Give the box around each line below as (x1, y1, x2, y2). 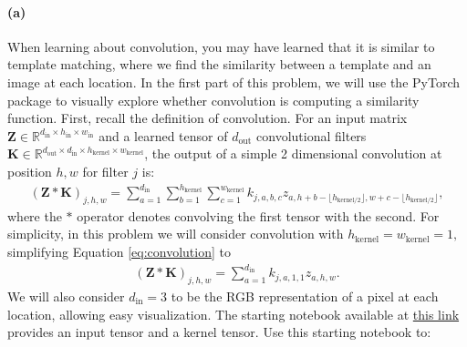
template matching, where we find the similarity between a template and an (7, 55, 431, 74)
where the (7, 206, 62, 225)
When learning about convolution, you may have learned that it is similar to (7, 36, 435, 56)
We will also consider (7, 286, 125, 305)
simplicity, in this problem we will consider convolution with (7, 224, 344, 243)
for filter (82, 161, 129, 180)
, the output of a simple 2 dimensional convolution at (144, 144, 442, 163)
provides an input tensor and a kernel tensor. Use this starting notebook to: (7, 322, 431, 342)
